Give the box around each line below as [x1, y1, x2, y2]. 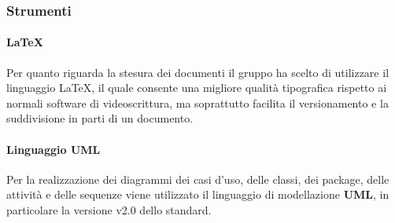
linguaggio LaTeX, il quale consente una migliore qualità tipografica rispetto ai [6, 79, 387, 96]
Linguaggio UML [6, 141, 101, 157]
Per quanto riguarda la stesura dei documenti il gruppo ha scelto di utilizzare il [6, 64, 389, 80]
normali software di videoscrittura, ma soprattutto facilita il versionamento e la [6, 94, 389, 111]
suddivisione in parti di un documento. [6, 110, 194, 126]
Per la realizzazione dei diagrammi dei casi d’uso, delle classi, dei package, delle [6, 170, 389, 187]
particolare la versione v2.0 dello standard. [6, 202, 212, 218]
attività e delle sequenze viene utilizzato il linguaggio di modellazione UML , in [6, 186, 389, 203]
